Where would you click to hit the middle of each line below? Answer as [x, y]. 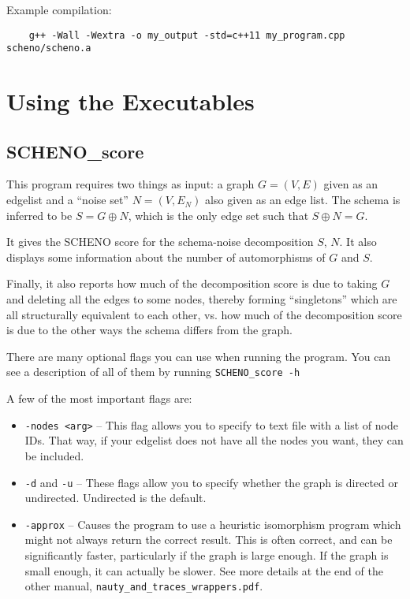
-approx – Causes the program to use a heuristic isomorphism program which [213, 524]
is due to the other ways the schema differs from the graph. [149, 330]
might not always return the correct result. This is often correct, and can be [209, 539]
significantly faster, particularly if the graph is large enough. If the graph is [207, 555]
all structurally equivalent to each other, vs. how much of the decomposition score [204, 314]
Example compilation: [59, 9]
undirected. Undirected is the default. [116, 498]
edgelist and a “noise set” [67, 200]
